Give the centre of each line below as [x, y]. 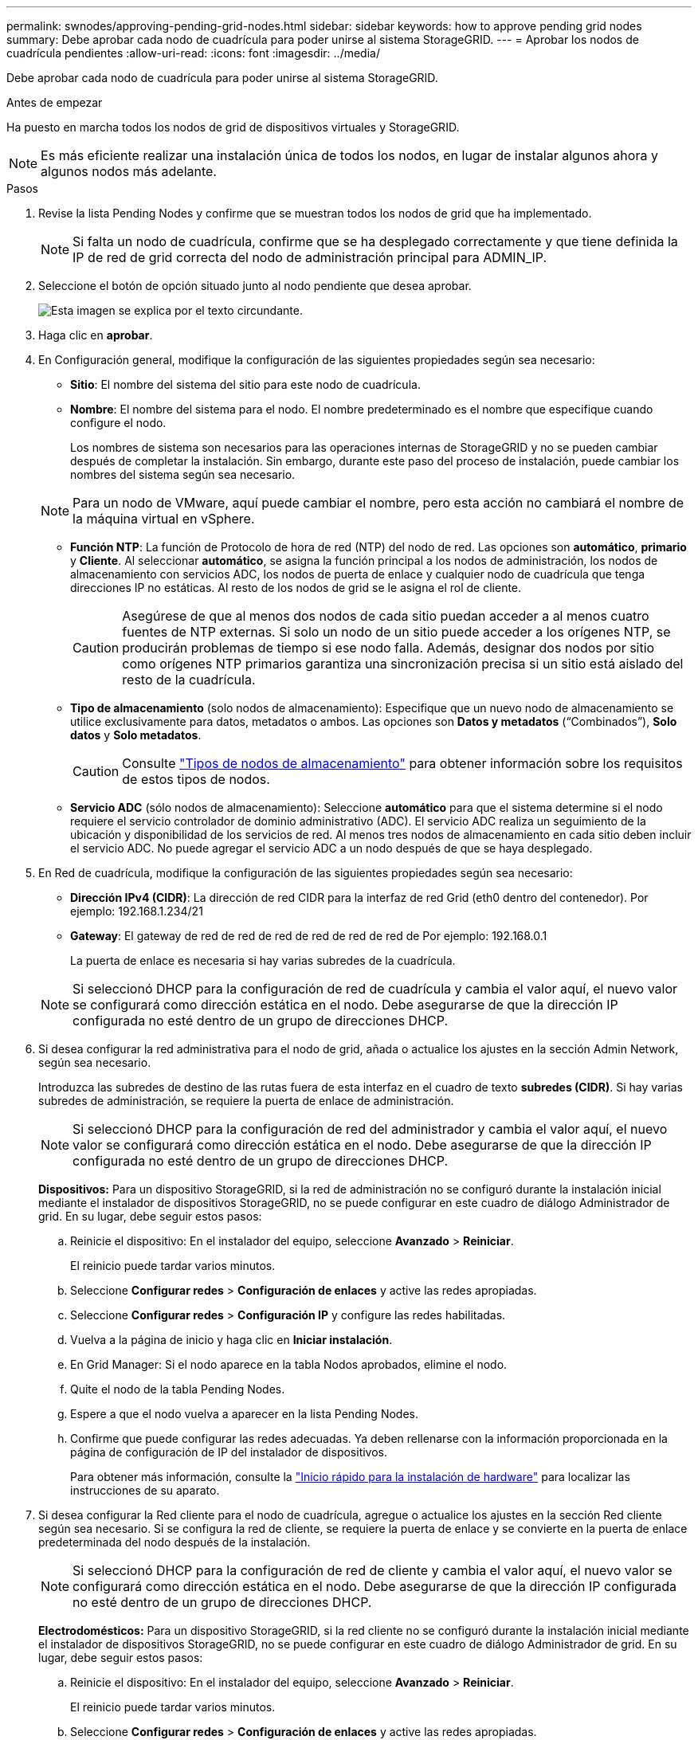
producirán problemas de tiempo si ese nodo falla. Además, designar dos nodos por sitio [388, 648]
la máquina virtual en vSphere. [164, 519]
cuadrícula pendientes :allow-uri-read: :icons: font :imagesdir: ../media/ [193, 53]
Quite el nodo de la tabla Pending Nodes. [178, 1389]
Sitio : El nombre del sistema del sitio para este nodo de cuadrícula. [245, 384]
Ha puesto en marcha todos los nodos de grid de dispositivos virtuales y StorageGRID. [233, 127]
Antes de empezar [55, 102]
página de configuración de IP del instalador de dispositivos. [229, 1452]
